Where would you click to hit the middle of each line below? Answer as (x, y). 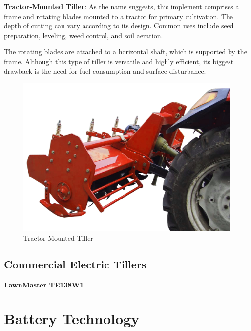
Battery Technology (72, 318)
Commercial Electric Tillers (75, 264)
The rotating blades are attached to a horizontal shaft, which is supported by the (125, 52)
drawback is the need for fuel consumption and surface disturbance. (105, 71)
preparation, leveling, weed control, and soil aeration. (84, 35)
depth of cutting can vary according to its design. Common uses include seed (119, 26)
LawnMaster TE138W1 (44, 285)
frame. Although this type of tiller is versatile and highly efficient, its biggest (119, 61)
